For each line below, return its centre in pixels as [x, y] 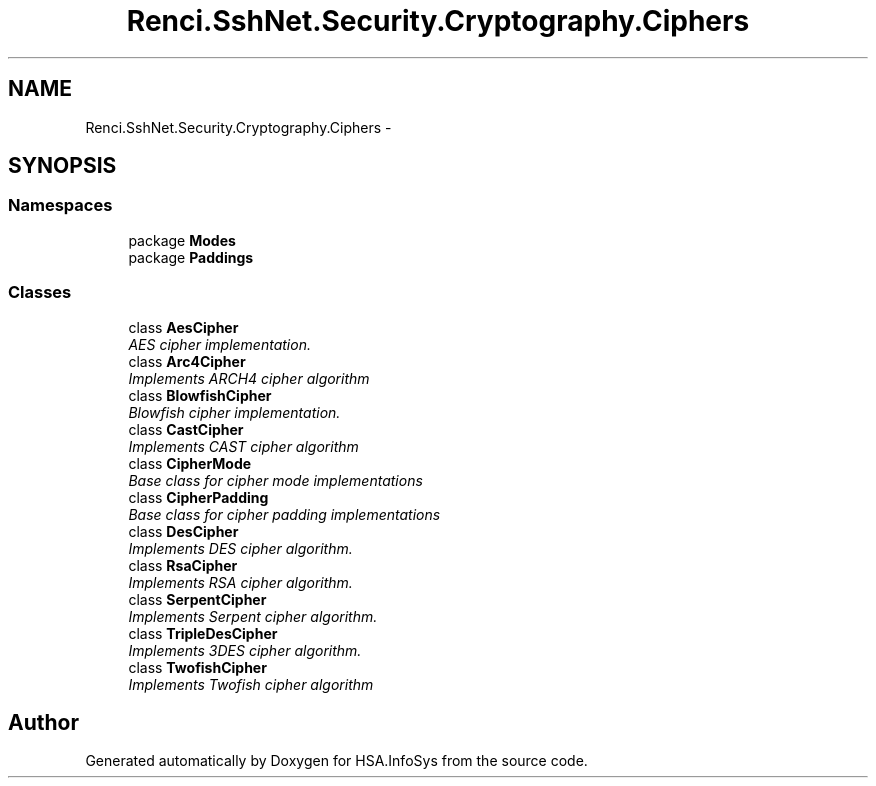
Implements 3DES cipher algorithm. [245, 650]
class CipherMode [190, 463]
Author [43, 722]
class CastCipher [186, 429]
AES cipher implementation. [219, 344]
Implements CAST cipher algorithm [243, 446]
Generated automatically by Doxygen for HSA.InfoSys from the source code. [336, 761]
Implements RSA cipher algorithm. [240, 582]
